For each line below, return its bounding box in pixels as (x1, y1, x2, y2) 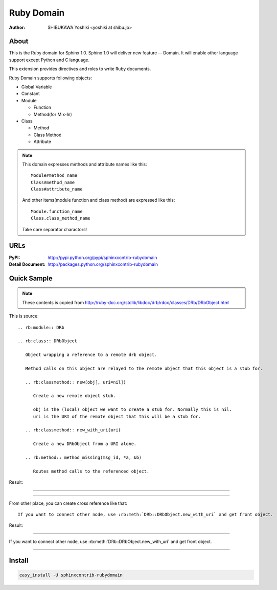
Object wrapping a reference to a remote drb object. (25, 352, 158, 357)
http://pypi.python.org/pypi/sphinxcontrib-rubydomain (47, 255, 157, 260)
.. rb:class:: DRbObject (18, 338, 77, 344)
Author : (9, 24, 25, 30)
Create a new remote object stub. (33, 393, 116, 399)
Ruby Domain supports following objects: (9, 75, 92, 81)
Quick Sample (9, 274, 53, 283)
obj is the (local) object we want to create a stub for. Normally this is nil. (33, 407, 232, 412)
